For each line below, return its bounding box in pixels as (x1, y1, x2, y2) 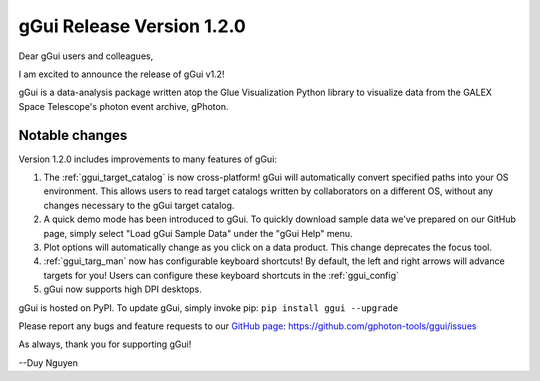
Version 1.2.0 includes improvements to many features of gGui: (18, 153, 277, 165)
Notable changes (18, 126, 128, 144)
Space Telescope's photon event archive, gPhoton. (18, 100, 229, 112)
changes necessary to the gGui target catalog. (43, 199, 235, 211)
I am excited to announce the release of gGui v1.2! (18, 68, 225, 80)
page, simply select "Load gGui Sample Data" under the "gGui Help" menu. (43, 227, 354, 239)
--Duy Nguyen (18, 356, 79, 369)
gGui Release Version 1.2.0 (18, 15, 247, 37)
